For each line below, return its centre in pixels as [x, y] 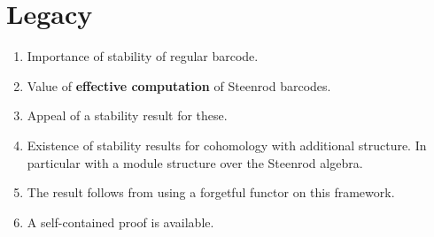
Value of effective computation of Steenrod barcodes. [179, 85]
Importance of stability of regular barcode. [143, 56]
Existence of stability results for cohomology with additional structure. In [227, 145]
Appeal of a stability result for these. [127, 115]
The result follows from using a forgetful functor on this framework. [211, 192]
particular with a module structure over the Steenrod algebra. [195, 162]
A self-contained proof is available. [120, 222]
